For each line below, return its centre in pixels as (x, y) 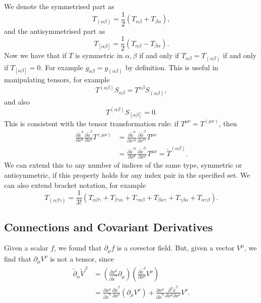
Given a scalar (26, 248)
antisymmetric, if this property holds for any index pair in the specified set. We (127, 175)
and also (17, 101)
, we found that (78, 248)
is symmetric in (99, 55)
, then (228, 123)
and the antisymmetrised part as (55, 31)
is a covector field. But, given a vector (176, 248)
